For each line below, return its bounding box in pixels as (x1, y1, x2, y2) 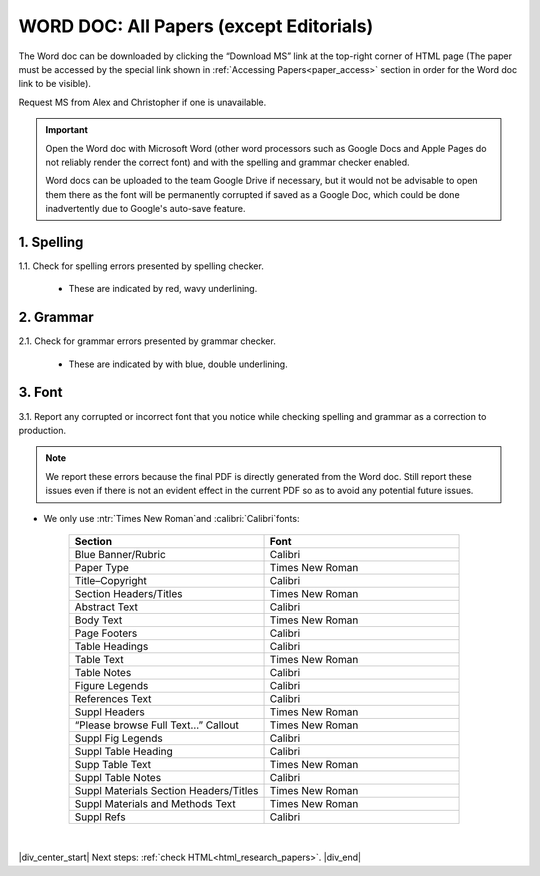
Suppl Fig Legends (74, 731, 164, 745)
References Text (74, 691, 152, 705)
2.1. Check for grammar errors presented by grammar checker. (18, 335, 277, 347)
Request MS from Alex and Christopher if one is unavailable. (18, 96, 267, 108)
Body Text (74, 613, 123, 627)
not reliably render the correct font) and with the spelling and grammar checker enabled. (45, 156, 410, 168)
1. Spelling (18, 233, 84, 250)
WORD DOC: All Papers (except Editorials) (18, 15, 374, 37)
